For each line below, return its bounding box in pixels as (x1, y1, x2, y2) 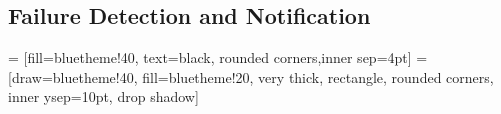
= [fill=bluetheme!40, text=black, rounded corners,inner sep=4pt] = (8, 47, 428, 68)
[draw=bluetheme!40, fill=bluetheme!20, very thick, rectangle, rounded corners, (8, 66, 494, 87)
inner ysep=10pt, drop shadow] (8, 86, 199, 107)
